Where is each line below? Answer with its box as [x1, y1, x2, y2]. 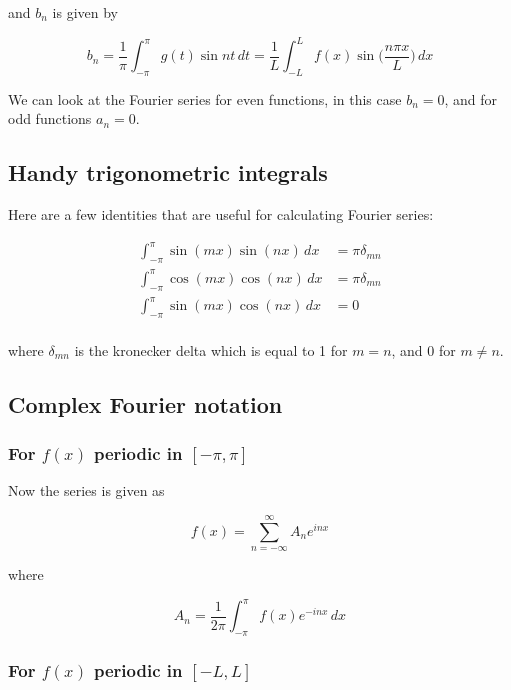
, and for [444, 88, 498, 109]
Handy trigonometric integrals [8, 157, 328, 188]
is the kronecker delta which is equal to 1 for [74, 339, 348, 360]
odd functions [8, 108, 92, 129]
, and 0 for [391, 339, 456, 360]
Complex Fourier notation [8, 388, 283, 419]
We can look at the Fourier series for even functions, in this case [8, 88, 402, 109]
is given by [52, 2, 118, 22]
